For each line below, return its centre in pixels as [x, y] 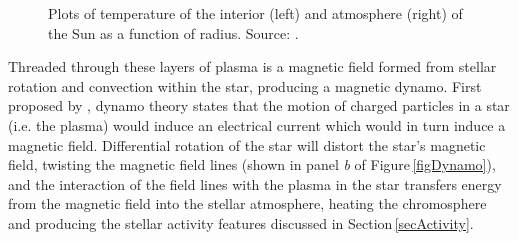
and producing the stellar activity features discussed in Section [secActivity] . [241, 222]
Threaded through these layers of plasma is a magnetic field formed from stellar [252, 66]
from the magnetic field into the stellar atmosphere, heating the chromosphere [247, 203]
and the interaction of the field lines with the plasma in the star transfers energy [255, 183]
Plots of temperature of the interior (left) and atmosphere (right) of [255, 13]
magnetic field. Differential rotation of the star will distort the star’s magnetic [247, 144]
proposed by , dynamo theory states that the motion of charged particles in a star [259, 105]
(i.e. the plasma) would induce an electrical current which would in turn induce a [257, 124]
